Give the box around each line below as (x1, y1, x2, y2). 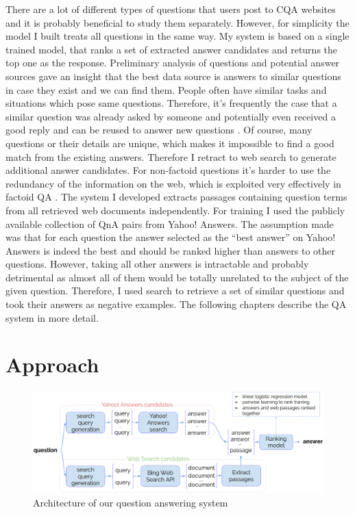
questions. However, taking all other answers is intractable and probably (5, 257, 309, 271)
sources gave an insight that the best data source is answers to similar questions (5, 68, 341, 83)
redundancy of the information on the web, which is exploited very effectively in (5, 176, 341, 190)
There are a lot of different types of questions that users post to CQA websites (5, 2, 336, 16)
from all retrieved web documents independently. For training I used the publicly (5, 203, 345, 217)
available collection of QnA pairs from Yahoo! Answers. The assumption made (5, 216, 334, 231)
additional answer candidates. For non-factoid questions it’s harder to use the (5, 163, 331, 177)
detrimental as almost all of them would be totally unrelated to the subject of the (5, 270, 349, 284)
